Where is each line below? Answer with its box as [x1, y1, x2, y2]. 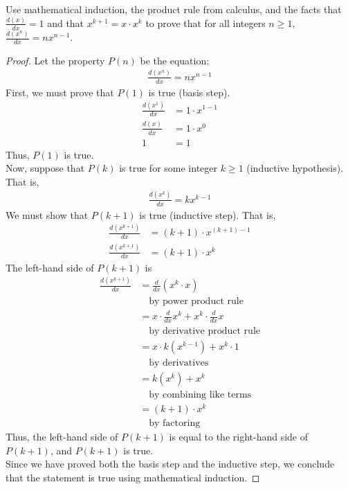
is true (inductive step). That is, [139, 207, 276, 222]
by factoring [149, 418, 201, 429]
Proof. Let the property [6, 53, 105, 67]
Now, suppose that [6, 161, 85, 175]
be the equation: [140, 53, 210, 67]
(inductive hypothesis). [246, 161, 344, 175]
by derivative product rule [149, 326, 260, 336]
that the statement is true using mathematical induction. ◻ [6, 470, 260, 484]
